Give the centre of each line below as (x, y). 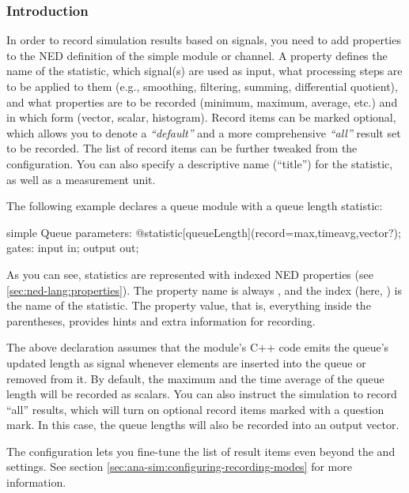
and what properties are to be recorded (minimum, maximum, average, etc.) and (202, 102)
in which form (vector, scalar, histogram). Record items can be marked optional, (201, 117)
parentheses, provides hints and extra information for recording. (161, 320)
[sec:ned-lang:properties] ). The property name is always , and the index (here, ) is (204, 290)
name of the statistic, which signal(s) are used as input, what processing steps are (204, 71)
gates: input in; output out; (73, 248)
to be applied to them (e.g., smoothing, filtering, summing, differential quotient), (202, 86)
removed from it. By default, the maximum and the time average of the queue (195, 378)
